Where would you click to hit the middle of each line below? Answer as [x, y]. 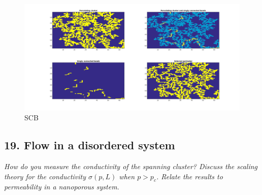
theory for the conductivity [45, 176]
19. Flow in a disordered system [90, 145]
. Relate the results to [189, 176]
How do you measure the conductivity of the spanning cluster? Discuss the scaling [131, 166]
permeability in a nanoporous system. [62, 187]
